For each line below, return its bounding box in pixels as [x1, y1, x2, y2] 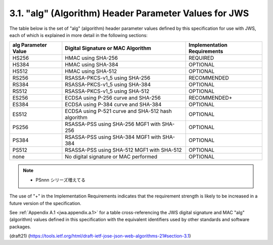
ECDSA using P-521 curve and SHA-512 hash [65, 108, 172, 115]
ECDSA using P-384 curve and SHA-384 [65, 101, 162, 108]
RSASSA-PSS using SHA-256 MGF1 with [65, 120, 161, 128]
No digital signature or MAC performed [65, 153, 158, 160]
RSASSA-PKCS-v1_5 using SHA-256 [65, 74, 151, 81]
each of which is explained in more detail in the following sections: [9, 32, 148, 38]
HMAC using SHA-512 [65, 68, 117, 75]
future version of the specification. [9, 200, 82, 206]
